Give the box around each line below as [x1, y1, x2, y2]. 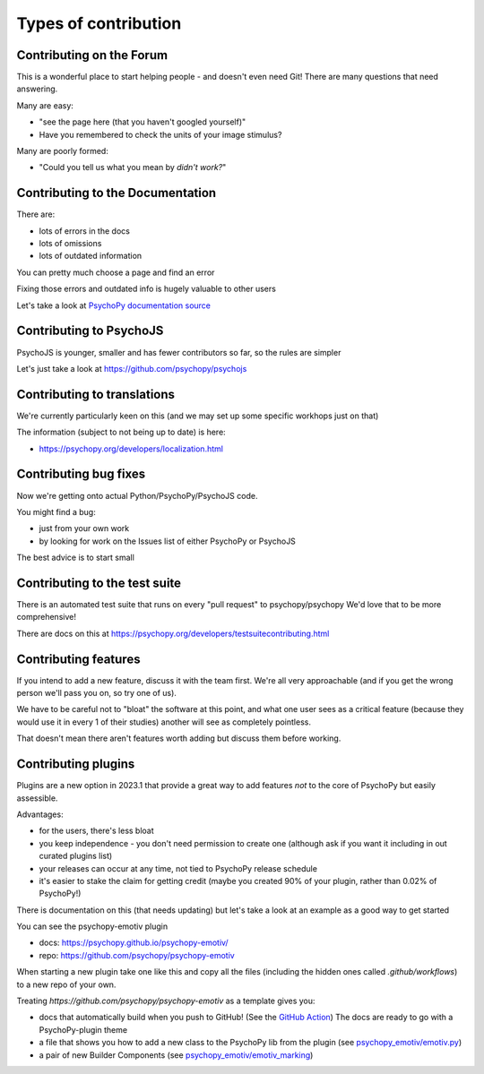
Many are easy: [16, 99, 73, 111]
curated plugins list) [39, 851, 113, 862]
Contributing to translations [16, 386, 175, 402]
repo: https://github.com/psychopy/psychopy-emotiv [39, 949, 235, 960]
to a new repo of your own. [16, 979, 117, 990]
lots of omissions [39, 238, 102, 249]
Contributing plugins [16, 757, 135, 772]
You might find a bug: [16, 506, 96, 517]
